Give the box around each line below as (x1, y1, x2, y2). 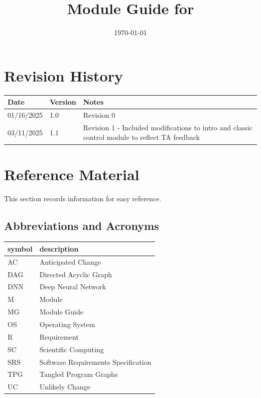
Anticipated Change (39, 256, 101, 267)
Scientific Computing (39, 344, 104, 354)
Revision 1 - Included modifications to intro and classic (83, 122, 252, 132)
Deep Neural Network (39, 281, 106, 292)
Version (50, 97, 76, 107)
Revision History (4, 65, 123, 86)
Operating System (39, 319, 95, 330)
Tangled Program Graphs (39, 369, 118, 379)
